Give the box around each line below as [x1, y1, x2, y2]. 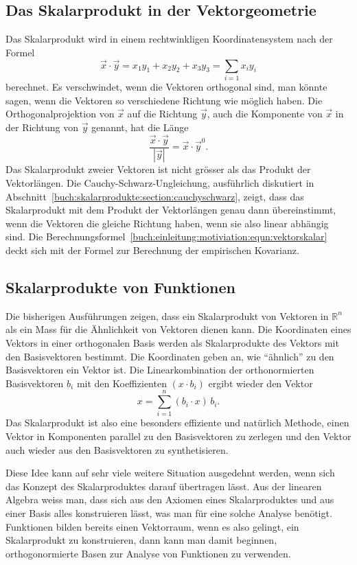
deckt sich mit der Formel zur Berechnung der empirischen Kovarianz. [5, 243, 299, 257]
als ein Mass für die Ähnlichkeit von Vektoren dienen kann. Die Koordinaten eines [5, 322, 352, 336]
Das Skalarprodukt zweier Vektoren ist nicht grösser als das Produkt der [5, 162, 311, 176]
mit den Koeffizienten [76, 376, 167, 390]
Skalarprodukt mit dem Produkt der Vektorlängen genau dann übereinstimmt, [5, 203, 336, 217]
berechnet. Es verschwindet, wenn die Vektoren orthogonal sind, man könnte [5, 79, 327, 93]
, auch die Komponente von [207, 106, 323, 121]
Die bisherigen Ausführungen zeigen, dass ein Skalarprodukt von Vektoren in [5, 308, 329, 323]
